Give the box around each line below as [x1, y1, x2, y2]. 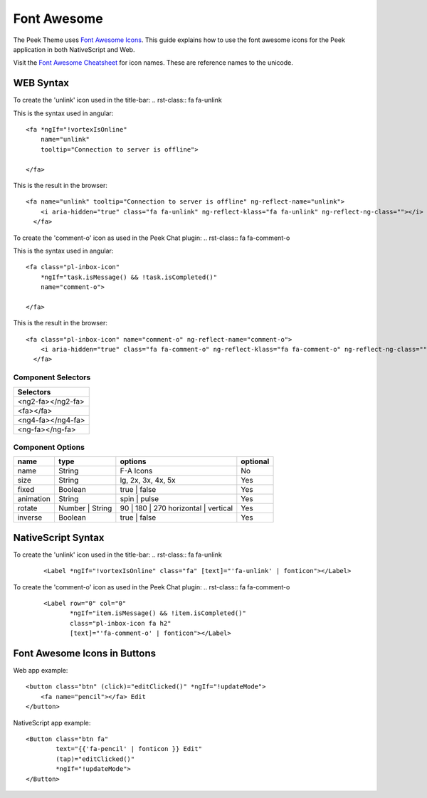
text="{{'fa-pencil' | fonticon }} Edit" [56, 745, 203, 753]
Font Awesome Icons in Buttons [13, 648, 157, 659]
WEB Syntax [13, 77, 70, 89]
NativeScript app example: [13, 718, 91, 727]
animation [17, 494, 51, 504]
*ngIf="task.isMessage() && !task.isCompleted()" [40, 273, 217, 281]
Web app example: [13, 666, 68, 675]
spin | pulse [120, 494, 159, 504]
